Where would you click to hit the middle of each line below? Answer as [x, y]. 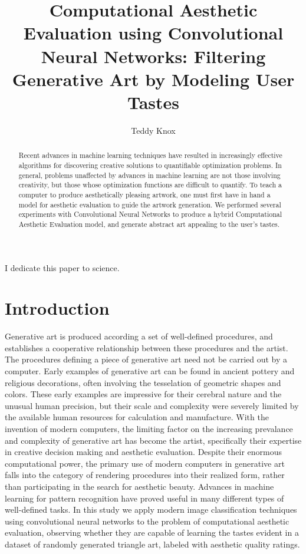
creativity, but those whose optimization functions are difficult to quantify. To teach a [150, 185]
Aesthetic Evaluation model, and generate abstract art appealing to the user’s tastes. [149, 224]
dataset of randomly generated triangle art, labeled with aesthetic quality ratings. [152, 544]
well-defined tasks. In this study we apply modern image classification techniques [151, 510]
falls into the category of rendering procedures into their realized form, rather [145, 475]
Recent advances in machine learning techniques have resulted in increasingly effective [150, 155]
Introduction [57, 308]
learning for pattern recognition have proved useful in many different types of [144, 498]
